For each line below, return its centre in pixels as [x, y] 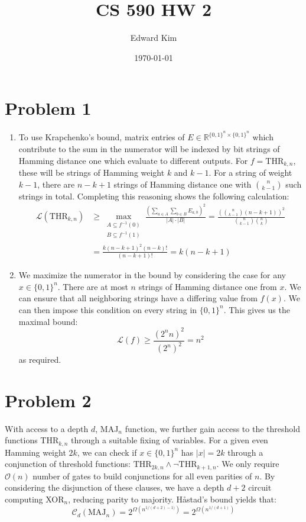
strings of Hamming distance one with [183, 184]
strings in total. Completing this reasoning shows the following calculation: [154, 196]
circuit [260, 487]
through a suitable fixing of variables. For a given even [170, 440]
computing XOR [35, 499]
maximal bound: [48, 321]
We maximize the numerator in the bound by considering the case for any [152, 275]
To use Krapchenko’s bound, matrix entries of [102, 137]
